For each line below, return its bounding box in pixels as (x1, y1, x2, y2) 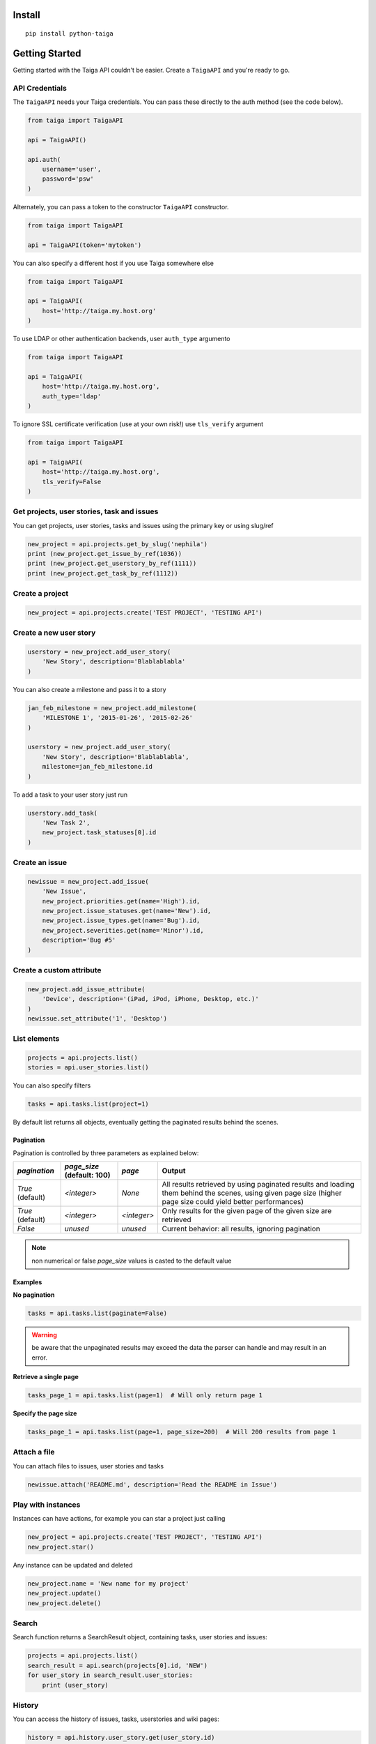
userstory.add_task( (27, 809, 97, 817)
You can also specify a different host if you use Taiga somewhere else (13, 259, 214, 267)
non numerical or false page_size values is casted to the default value (31, 1256, 233, 1265)
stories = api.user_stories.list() (27, 1064, 149, 1072)
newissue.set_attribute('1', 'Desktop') (27, 1014, 167, 1022)
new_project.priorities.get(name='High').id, (42, 897, 201, 905)
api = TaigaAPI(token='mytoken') (27, 241, 142, 249)
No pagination (13, 1291, 55, 1299)
